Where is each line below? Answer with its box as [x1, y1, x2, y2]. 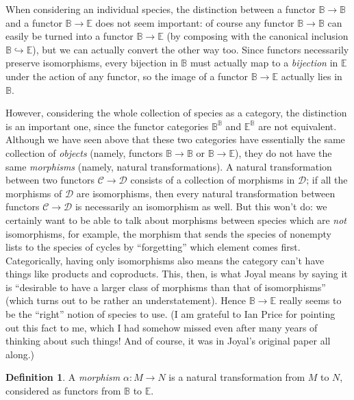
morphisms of [5, 186, 62, 200]
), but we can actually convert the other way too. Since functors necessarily [32, 42, 349, 56]
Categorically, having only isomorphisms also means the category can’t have [5, 253, 325, 267]
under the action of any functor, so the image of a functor [5, 68, 249, 83]
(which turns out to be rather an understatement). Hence [5, 293, 246, 308]
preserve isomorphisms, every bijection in [5, 55, 178, 70]
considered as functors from [5, 384, 121, 398]
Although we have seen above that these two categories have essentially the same [5, 132, 345, 147]
